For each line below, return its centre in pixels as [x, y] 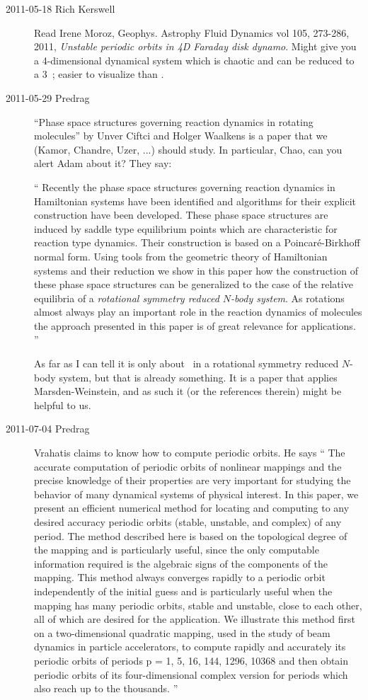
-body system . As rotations [288, 298]
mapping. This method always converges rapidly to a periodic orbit [180, 577]
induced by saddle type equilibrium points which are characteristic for [186, 228]
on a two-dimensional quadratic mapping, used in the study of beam [182, 632]
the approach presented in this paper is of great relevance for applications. [195, 325]
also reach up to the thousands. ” [106, 688]
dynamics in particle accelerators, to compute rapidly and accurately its [190, 647]
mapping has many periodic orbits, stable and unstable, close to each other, [198, 605]
